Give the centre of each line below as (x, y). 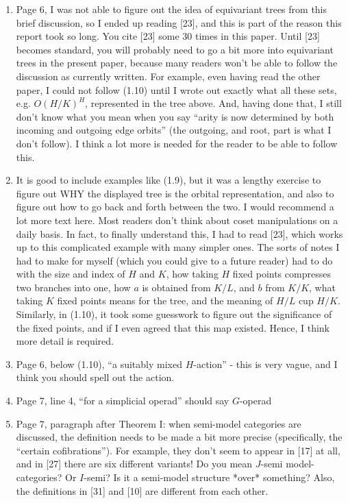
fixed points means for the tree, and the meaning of (165, 300)
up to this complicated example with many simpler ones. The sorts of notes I (178, 247)
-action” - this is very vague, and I (265, 364)
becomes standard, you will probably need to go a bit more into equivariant (175, 49)
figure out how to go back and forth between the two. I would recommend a (175, 207)
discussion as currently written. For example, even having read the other (168, 76)
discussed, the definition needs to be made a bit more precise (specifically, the (179, 437)
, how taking (192, 274)
